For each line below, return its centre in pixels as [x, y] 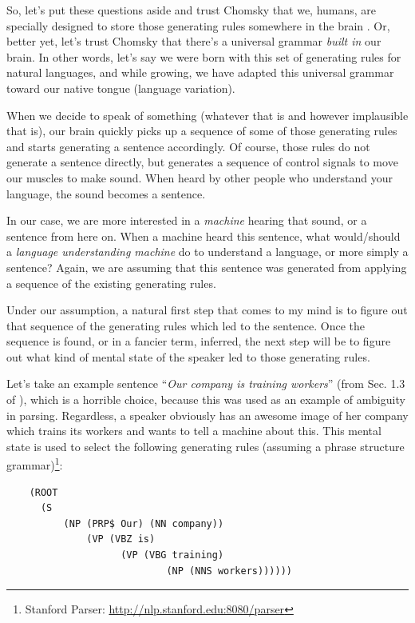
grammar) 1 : [35, 464]
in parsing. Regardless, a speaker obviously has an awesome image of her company [207, 415]
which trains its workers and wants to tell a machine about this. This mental [194, 431]
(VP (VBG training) [172, 555]
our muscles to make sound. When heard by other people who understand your [200, 177]
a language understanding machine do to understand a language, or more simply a [207, 252]
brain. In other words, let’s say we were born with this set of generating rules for [204, 56]
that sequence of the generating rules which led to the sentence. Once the [186, 325]
